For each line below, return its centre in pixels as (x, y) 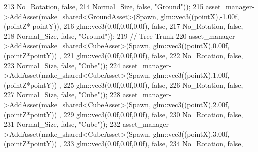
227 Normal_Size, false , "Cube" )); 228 (62, 94)
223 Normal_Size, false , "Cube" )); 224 (62, 65)
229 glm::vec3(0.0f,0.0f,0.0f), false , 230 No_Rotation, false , (153, 114)
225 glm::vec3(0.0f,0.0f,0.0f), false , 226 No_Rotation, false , (153, 84)
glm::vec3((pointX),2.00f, (191, 104)
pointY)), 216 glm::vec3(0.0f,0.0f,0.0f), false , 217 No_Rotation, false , (138, 26)
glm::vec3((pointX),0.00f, (191, 46)
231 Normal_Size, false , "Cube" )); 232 (62, 124)
